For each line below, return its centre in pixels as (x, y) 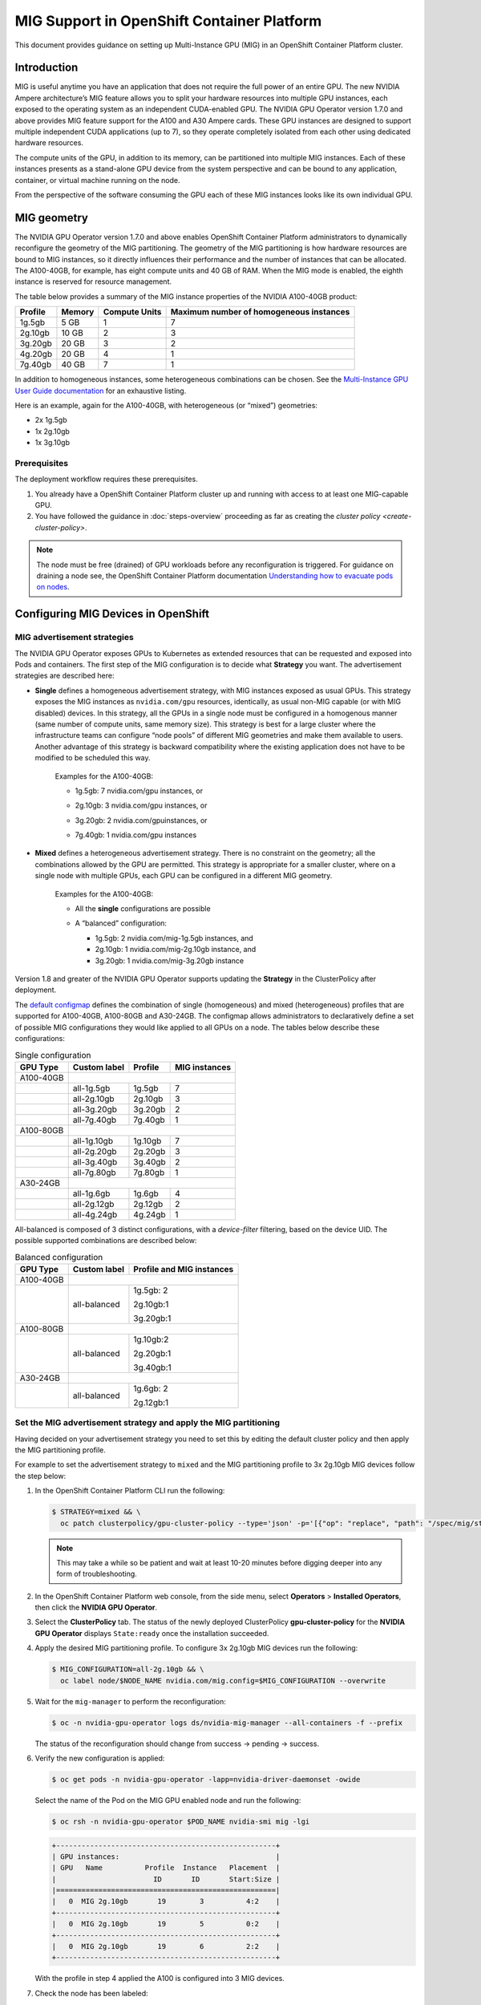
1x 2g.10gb (52, 431)
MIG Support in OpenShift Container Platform (168, 21)
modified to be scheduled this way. (93, 758)
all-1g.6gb (91, 1193)
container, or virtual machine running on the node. (97, 180)
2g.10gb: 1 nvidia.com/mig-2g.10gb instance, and (176, 950)
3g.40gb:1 (152, 1367)
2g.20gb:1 (152, 1353)
